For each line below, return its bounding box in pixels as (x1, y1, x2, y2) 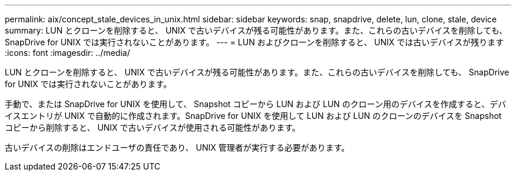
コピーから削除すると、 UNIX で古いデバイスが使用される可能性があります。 (5, 122, 300, 132)
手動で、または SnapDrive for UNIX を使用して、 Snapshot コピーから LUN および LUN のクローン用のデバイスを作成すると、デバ (5, 99, 507, 109)
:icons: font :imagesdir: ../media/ (5, 48, 130, 58)
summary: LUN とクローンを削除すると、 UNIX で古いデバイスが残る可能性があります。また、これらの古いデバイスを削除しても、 (5, 25, 508, 35)
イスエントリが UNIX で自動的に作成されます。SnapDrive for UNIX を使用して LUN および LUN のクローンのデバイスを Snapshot (5, 111, 502, 121)
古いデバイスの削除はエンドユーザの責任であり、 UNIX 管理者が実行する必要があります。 (5, 142, 350, 152)
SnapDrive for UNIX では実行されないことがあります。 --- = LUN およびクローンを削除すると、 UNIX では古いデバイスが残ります (5, 37, 504, 47)
